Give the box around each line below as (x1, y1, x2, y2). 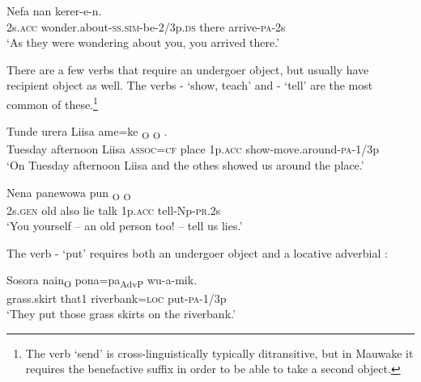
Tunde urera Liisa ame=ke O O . (6, 123, 168, 142)
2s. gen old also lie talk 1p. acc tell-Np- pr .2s (6, 201, 221, 218)
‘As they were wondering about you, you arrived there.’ (6, 34, 280, 51)
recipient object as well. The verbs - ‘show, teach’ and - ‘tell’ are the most (6, 77, 373, 94)
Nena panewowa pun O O (6, 183, 131, 203)
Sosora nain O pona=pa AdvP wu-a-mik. (6, 271, 198, 291)
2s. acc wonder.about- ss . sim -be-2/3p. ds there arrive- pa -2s (6, 18, 286, 35)
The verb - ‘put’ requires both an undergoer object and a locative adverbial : (6, 244, 388, 261)
